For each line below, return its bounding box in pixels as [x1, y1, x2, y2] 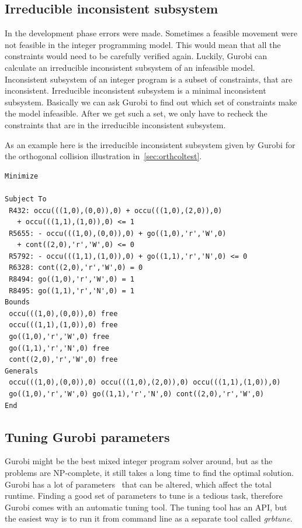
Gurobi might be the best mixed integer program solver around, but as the [5, 455, 273, 467]
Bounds [5, 298, 30, 307]
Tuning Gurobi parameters [5, 427, 170, 445]
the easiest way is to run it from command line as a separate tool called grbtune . [5, 512, 293, 524]
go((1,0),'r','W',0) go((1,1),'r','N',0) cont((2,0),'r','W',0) [9, 390, 264, 399]
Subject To [5, 194, 47, 203]
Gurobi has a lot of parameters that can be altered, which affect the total [5, 478, 272, 490]
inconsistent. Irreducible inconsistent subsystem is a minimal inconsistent [5, 84, 266, 97]
